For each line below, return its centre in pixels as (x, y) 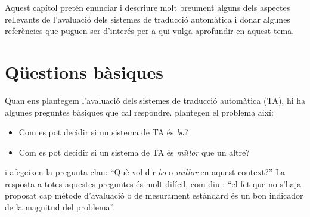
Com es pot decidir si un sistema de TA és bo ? (103, 132)
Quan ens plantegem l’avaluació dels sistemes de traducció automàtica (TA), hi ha (155, 100)
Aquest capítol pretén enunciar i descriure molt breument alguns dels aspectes (148, 7)
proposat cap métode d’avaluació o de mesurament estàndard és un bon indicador (154, 195)
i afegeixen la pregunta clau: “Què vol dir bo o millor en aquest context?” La (145, 172)
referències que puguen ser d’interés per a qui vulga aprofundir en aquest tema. (150, 31)
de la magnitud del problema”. (60, 207)
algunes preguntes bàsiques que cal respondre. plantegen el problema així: (139, 112)
